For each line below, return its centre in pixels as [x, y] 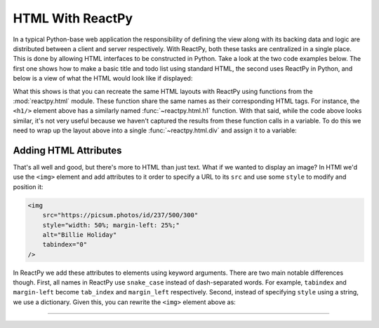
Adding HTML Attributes [67, 150]
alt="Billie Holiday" [80, 234]
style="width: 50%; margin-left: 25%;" [111, 225]
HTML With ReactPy [73, 18]
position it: [28, 186]
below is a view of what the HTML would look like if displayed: [103, 78]
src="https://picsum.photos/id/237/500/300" [120, 215]
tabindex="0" [65, 245]
